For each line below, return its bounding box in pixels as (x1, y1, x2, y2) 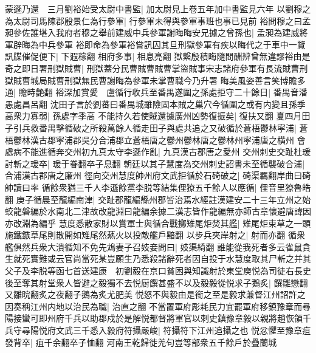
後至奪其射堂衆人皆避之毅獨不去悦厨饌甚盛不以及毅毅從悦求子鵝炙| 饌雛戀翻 (5, 276, 308, 289)
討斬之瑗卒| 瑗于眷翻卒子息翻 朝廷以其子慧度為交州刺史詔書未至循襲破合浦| (5, 157, 305, 170)
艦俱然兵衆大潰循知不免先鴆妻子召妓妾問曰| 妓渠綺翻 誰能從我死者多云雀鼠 (5, 240, 303, 253)
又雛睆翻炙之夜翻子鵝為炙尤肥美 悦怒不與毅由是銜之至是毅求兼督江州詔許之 (5, 288, 306, 301)
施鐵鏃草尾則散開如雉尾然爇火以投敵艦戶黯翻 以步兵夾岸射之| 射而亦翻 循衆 (5, 228, 305, 241)
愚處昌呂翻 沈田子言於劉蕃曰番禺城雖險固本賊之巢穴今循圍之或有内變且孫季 (5, 97, 306, 110)
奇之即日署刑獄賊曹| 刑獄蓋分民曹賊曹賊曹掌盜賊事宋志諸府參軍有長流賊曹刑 (5, 61, 308, 74)
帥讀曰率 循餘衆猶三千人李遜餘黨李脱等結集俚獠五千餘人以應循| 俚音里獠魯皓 (5, 180, 311, 193)
